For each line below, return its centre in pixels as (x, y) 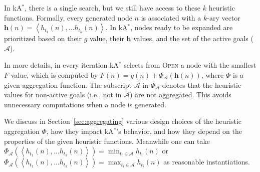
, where (212, 74)
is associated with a (171, 17)
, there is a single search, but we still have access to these (113, 8)
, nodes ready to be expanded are (182, 27)
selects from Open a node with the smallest (190, 65)
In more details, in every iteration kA (61, 65)
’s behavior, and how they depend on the (179, 131)
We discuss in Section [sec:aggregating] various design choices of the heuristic (123, 121)
